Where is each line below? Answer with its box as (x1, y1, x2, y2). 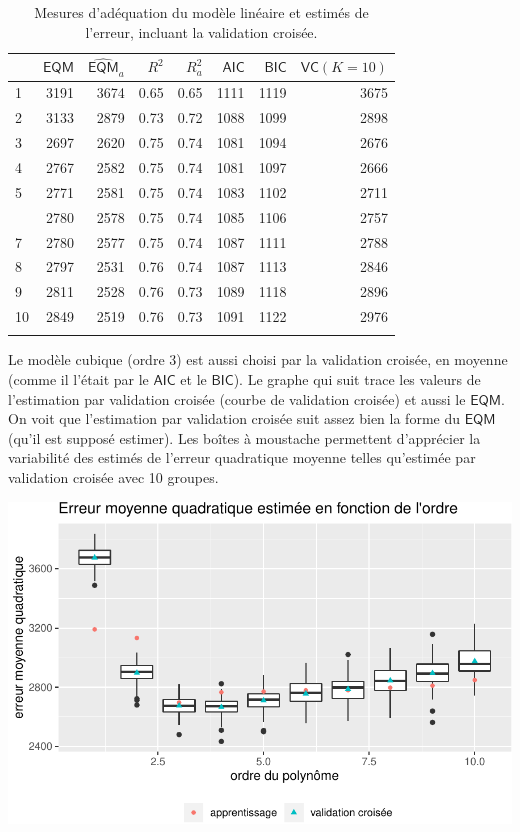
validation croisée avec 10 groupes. (8, 466, 219, 487)
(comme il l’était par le (8, 368, 149, 389)
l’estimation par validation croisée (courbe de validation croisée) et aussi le (8, 388, 466, 409)
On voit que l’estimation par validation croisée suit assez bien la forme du (8, 408, 460, 429)
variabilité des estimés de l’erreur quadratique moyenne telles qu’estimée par (8, 447, 476, 468)
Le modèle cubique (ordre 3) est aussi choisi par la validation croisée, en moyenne (8, 349, 508, 370)
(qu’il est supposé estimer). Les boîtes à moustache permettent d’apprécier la (8, 427, 481, 448)
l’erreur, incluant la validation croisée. (85, 21, 318, 42)
